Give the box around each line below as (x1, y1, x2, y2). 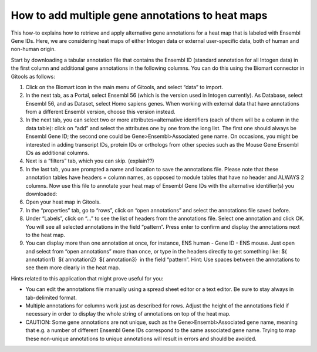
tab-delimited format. (25, 294, 77, 301)
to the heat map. (25, 231, 66, 238)
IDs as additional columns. (25, 150, 89, 157)
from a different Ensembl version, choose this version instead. (25, 109, 176, 116)
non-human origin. (11, 46, 56, 53)
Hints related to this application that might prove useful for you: (11, 275, 164, 282)
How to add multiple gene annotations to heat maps (11, 9, 268, 22)
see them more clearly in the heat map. (25, 264, 120, 271)
